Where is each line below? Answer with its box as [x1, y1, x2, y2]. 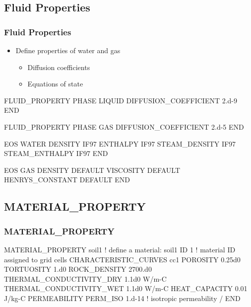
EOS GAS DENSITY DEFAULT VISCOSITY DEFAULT [4, 164, 180, 175]
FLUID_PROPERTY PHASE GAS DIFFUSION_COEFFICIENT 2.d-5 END [4, 121, 244, 132]
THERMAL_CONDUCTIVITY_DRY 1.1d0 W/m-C [4, 273, 167, 284]
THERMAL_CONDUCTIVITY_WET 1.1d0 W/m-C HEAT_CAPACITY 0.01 [4, 283, 248, 294]
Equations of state [27, 78, 83, 89]
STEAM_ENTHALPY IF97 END [4, 148, 108, 158]
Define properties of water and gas [15, 45, 121, 55]
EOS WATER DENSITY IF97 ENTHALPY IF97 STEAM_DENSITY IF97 [4, 138, 236, 149]
